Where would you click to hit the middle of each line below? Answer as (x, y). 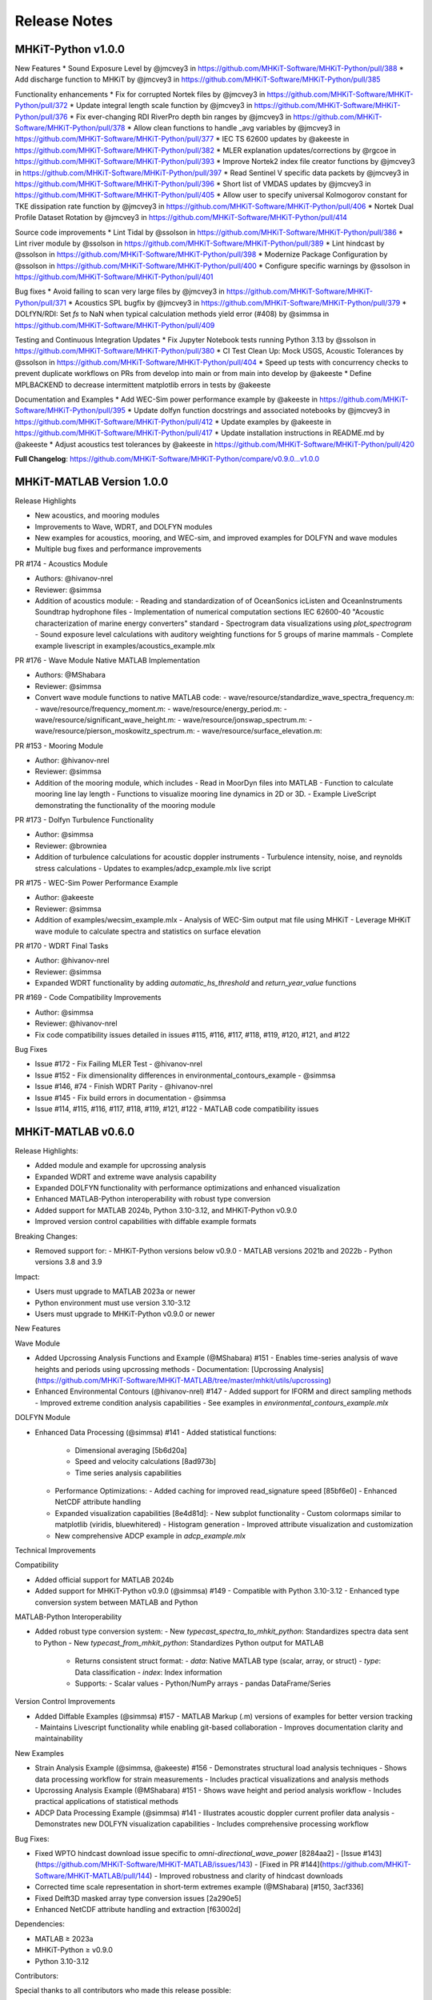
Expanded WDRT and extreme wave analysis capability (126, 1177)
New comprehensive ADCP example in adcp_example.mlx (150, 1535)
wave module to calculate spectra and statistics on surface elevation (148, 931)
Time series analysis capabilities (128, 1473)
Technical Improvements (55, 1550)
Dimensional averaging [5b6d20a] (131, 1450)
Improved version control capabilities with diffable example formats (146, 1222)
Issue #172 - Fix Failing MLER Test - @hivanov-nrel (119, 1064)
